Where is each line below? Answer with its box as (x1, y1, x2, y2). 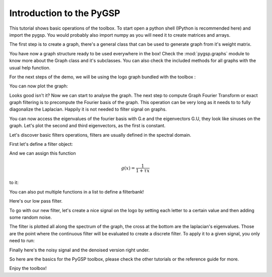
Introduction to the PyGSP (9, 8, 120, 19)
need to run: (9, 238, 35, 244)
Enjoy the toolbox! (9, 265, 47, 271)
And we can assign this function (9, 150, 76, 156)
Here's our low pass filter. (9, 198, 63, 204)
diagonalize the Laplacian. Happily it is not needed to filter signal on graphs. (9, 106, 167, 113)
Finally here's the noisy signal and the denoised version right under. (9, 247, 150, 253)
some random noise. (9, 214, 52, 220)
